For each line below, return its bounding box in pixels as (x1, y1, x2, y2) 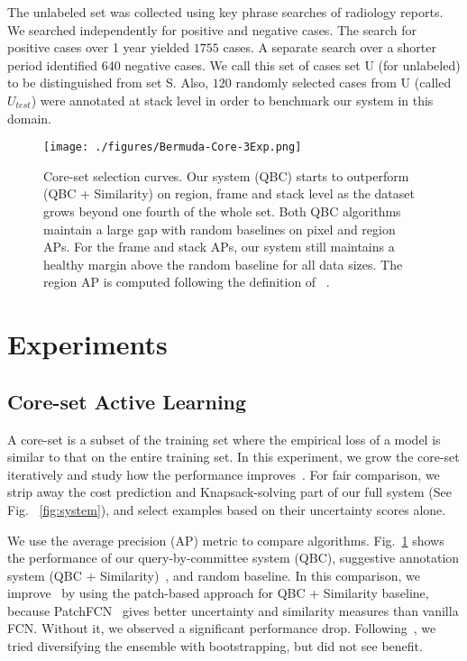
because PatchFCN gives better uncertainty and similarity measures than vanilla (7, 601, 459, 620)
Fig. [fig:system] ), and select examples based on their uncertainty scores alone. (7, 500, 446, 519)
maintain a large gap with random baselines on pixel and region (43, 219, 396, 238)
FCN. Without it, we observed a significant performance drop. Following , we (7, 619, 436, 638)
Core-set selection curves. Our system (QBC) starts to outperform (43, 166, 409, 185)
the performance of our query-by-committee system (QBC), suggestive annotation (7, 548, 460, 567)
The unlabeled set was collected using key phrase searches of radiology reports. (7, 3, 444, 21)
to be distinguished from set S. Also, (7, 73, 209, 92)
